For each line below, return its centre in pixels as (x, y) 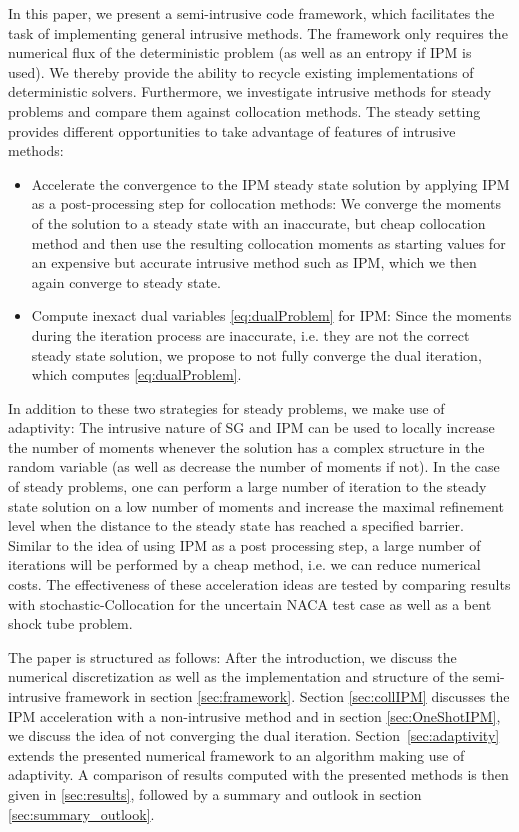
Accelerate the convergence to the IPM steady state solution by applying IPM (270, 183)
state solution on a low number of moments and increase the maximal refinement (256, 505)
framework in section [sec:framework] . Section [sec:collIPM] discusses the (287, 696)
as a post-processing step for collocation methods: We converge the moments (266, 203)
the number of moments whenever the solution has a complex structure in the (246, 446)
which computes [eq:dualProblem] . (136, 374)
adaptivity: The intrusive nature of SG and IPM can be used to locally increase (251, 427)
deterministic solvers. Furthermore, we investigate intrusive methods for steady (250, 91)
